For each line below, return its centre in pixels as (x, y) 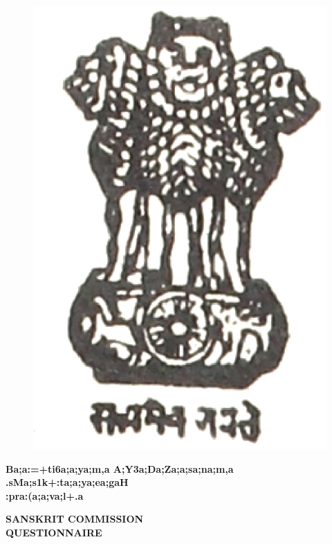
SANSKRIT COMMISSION (75, 519)
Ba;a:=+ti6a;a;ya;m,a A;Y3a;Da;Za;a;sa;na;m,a (120, 468)
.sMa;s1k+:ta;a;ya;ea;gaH (67, 482)
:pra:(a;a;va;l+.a (45, 495)
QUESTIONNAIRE (54, 533)
